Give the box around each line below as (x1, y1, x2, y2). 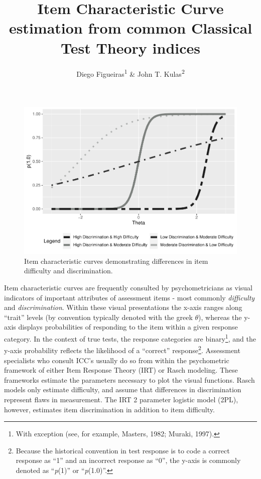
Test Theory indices (61, 37, 200, 58)
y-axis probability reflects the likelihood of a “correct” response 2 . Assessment (4, 344, 240, 355)
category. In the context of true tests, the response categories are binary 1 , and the (4, 332, 256, 344)
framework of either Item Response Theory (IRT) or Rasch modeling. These (4, 365, 238, 375)
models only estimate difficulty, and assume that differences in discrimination (4, 384, 241, 395)
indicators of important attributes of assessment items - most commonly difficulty (4, 292, 255, 302)
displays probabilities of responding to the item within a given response (18, 322, 238, 332)
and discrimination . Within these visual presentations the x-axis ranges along (4, 302, 242, 312)
